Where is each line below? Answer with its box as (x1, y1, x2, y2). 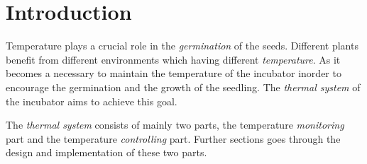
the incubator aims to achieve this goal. (6, 93, 177, 108)
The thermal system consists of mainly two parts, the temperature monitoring (6, 117, 344, 132)
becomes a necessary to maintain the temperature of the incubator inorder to (6, 66, 341, 81)
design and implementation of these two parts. (6, 145, 207, 160)
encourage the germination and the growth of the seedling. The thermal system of (6, 79, 361, 94)
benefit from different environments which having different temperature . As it (6, 52, 341, 66)
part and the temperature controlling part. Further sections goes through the (6, 131, 341, 146)
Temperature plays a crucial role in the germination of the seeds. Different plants (6, 38, 358, 53)
